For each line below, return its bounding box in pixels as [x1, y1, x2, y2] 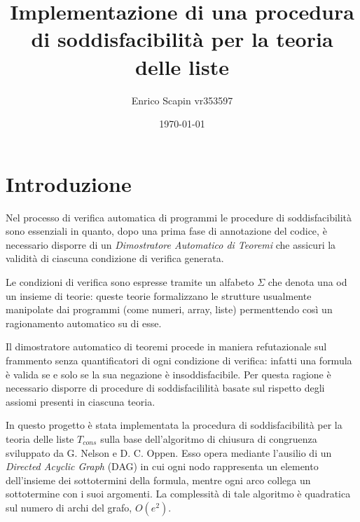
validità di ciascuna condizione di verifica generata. [6, 251, 224, 266]
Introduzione [6, 169, 132, 198]
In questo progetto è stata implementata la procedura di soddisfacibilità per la [6, 418, 342, 432]
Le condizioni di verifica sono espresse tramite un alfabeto [6, 275, 254, 289]
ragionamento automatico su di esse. [6, 315, 162, 330]
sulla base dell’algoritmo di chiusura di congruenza [100, 431, 317, 446]
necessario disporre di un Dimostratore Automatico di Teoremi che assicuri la [6, 237, 336, 252]
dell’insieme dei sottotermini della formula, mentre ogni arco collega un [6, 472, 311, 487]
